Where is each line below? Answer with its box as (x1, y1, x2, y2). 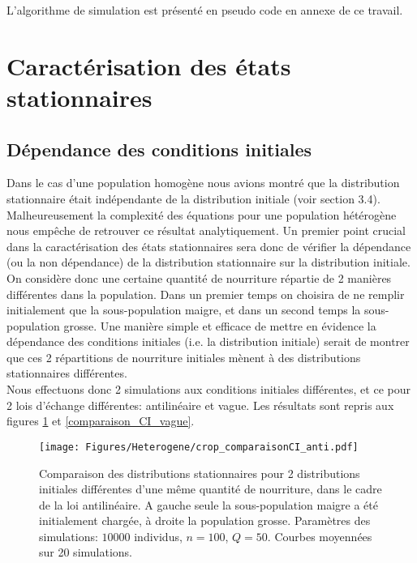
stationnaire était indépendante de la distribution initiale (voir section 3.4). (6, 190, 380, 207)
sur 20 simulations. (39, 544, 132, 561)
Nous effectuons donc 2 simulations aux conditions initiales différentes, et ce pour (6, 381, 411, 398)
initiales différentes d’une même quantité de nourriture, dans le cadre (39, 480, 382, 497)
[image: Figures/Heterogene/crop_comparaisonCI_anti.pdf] (39, 441, 359, 453)
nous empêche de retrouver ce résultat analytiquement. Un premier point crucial (6, 222, 406, 239)
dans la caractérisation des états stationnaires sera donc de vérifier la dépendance (6, 237, 411, 254)
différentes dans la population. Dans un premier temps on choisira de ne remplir (6, 285, 405, 302)
